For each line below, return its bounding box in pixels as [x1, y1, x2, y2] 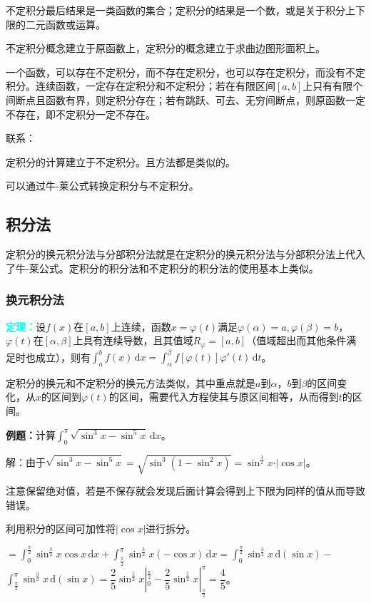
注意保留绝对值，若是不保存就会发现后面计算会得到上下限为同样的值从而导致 [6, 483, 365, 498]
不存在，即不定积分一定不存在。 [6, 106, 156, 121]
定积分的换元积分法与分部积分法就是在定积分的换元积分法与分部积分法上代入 [6, 247, 365, 262]
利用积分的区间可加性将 [6, 521, 116, 536]
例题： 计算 [6, 427, 56, 442]
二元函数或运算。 [25, 16, 106, 31]
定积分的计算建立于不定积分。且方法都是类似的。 [6, 154, 235, 169]
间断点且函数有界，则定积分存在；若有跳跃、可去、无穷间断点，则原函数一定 [6, 92, 365, 107]
